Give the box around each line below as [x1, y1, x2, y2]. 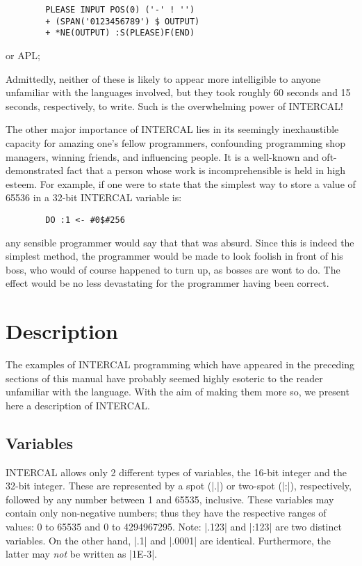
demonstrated [6, 163, 64, 178]
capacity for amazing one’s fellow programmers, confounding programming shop [6, 135, 345, 150]
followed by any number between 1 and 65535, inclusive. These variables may [6, 492, 334, 506]
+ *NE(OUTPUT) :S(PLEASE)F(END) [45, 28, 195, 38]
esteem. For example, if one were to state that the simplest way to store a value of [6, 176, 356, 191]
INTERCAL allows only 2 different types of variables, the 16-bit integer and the [6, 464, 347, 479]
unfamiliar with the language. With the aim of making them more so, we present [6, 384, 349, 399]
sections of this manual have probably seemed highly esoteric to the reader [6, 370, 323, 385]
